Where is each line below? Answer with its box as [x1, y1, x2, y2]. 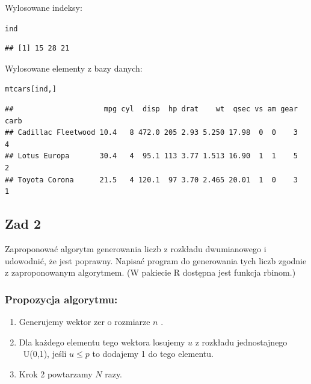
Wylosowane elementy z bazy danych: [5, 61, 143, 74]
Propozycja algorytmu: [5, 291, 118, 306]
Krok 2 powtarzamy [19, 367, 93, 380]
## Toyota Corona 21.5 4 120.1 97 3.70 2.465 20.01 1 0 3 [5, 175, 298, 184]
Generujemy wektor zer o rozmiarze [19, 315, 150, 328]
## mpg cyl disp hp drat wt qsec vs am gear [5, 105, 298, 114]
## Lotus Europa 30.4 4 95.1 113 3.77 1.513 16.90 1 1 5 [5, 152, 298, 161]
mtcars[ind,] [5, 85, 57, 94]
